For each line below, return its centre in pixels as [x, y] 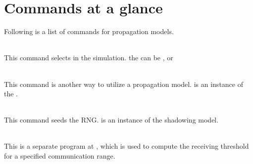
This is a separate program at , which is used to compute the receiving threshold [126, 146]
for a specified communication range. [60, 156]
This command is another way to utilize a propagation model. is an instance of [124, 84]
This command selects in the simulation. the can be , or [89, 58]
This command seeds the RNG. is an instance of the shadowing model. [111, 120]
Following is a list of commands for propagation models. [89, 31]
